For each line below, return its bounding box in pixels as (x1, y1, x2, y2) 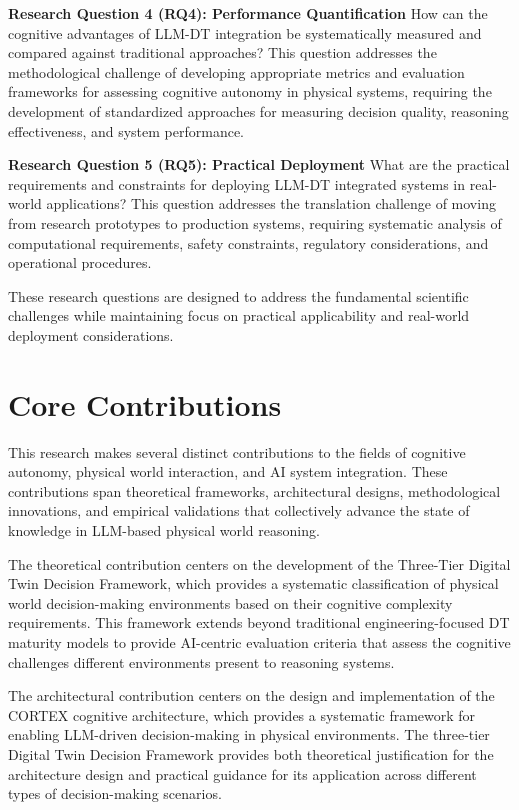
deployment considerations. (8, 324, 174, 345)
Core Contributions (8, 383, 282, 424)
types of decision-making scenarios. (8, 783, 222, 804)
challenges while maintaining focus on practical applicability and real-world (8, 305, 470, 326)
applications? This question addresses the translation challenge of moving (46, 193, 496, 214)
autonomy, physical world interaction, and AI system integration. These (8, 461, 448, 482)
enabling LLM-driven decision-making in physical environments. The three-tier (8, 724, 490, 745)
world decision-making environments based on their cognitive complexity (8, 592, 453, 613)
